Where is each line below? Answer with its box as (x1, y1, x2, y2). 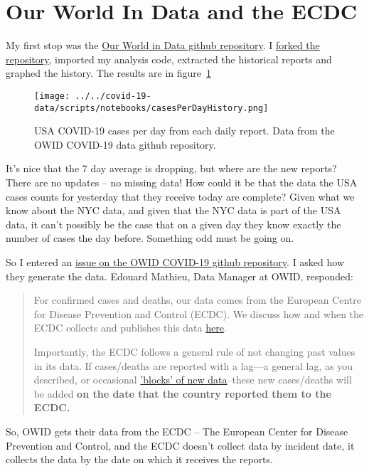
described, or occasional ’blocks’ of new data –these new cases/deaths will (33, 372, 352, 387)
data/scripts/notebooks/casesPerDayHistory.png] (34, 102, 269, 113)
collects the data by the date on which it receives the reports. (6, 452, 273, 467)
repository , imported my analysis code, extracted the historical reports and (6, 51, 332, 66)
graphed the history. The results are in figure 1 (6, 65, 212, 80)
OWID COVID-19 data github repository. (34, 137, 216, 152)
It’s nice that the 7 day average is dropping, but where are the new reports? (6, 161, 337, 176)
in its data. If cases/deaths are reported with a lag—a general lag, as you (33, 358, 353, 373)
